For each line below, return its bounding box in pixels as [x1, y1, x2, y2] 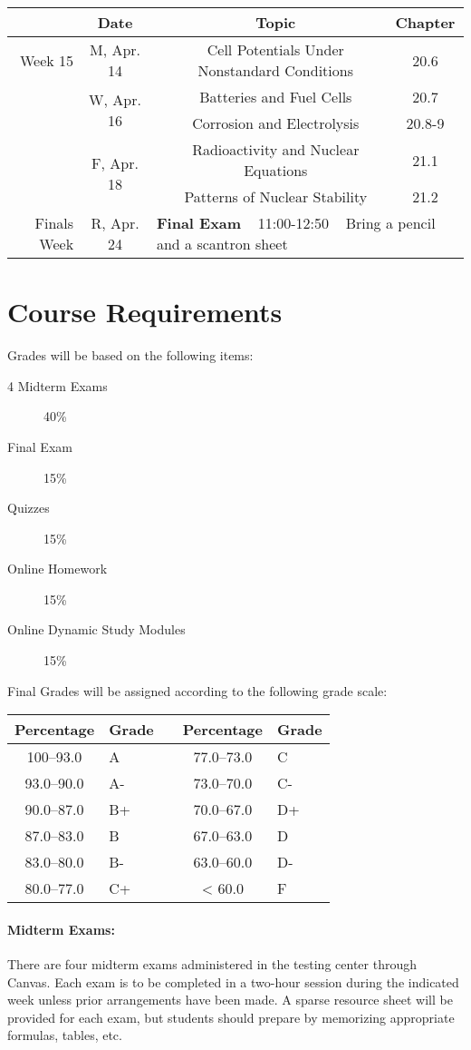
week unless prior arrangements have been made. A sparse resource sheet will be [7, 990, 453, 1009]
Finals [34, 212, 74, 233]
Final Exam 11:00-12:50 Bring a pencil [156, 212, 436, 233]
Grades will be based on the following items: [7, 346, 254, 365]
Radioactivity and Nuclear [192, 139, 360, 160]
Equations [244, 160, 308, 181]
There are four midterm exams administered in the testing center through [7, 955, 417, 974]
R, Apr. [91, 212, 139, 233]
